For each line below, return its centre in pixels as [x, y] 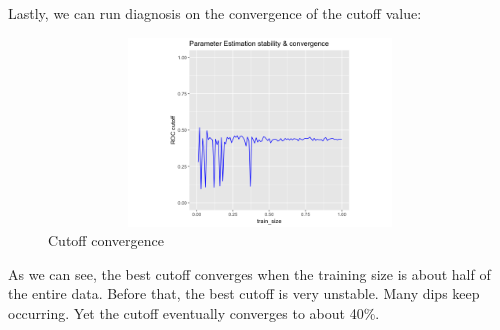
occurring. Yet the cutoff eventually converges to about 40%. [194, 312]
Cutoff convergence [106, 240]
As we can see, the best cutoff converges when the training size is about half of [249, 273]
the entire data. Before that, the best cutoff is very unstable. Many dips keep [244, 293]
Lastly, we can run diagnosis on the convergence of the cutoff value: [215, 13]
